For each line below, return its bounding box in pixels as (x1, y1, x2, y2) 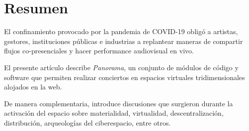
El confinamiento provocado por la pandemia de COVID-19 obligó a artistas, (4, 26, 238, 37)
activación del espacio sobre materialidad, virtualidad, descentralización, (4, 108, 224, 118)
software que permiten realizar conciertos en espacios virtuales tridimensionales (4, 72, 245, 82)
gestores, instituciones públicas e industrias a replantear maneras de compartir (4, 36, 243, 46)
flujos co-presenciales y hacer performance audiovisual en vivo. (4, 45, 194, 56)
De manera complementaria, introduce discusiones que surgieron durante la (4, 98, 233, 108)
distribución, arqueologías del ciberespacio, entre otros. (4, 117, 171, 128)
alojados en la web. (4, 82, 62, 92)
